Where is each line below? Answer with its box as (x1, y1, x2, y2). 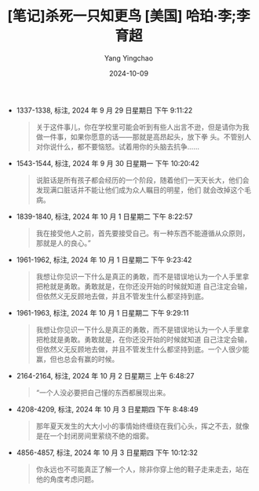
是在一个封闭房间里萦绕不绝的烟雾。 (35, 430, 154, 441)
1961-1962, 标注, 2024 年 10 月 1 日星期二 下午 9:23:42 (16, 255, 192, 264)
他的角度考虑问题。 (35, 474, 99, 484)
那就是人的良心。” (35, 238, 91, 248)
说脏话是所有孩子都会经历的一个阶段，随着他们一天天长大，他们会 (35, 175, 250, 185)
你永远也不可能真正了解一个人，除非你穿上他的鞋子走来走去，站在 (35, 464, 250, 474)
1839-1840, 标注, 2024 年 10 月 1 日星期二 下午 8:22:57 (16, 212, 193, 221)
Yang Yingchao (104, 53, 154, 63)
